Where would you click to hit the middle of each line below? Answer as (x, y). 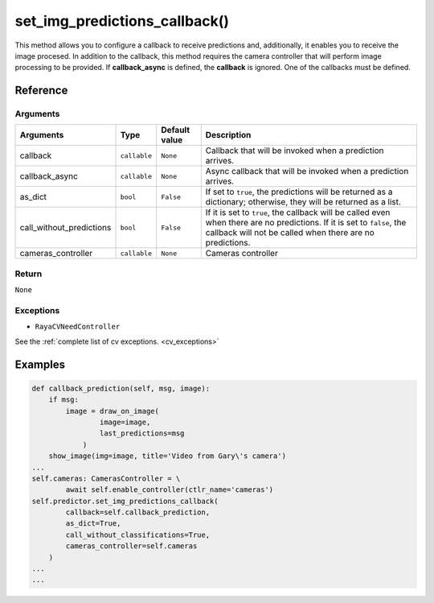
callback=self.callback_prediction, (138, 512)
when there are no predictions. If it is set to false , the (306, 223)
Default (176, 130)
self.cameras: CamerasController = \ (106, 478)
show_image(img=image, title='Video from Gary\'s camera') (168, 456)
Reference (41, 91)
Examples (40, 364)
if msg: (64, 400)
